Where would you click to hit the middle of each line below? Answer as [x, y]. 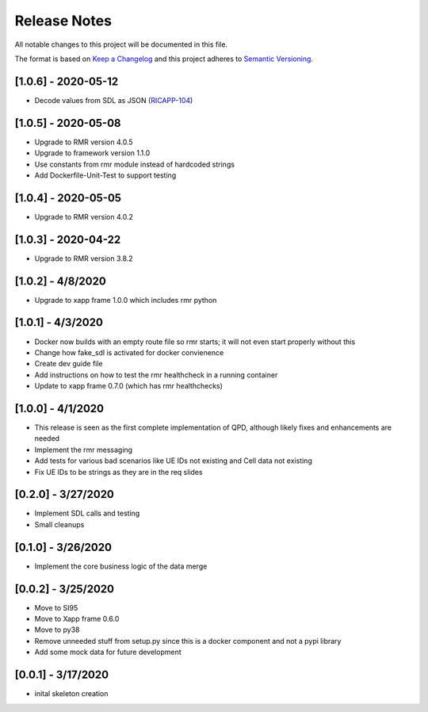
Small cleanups [59, 524]
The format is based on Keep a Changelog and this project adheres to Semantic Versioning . [164, 59]
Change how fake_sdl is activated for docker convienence [129, 352]
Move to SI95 [56, 607]
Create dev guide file [69, 364]
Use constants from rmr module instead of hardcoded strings [135, 164]
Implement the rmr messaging [84, 450]
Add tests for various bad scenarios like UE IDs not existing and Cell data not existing [173, 461]
